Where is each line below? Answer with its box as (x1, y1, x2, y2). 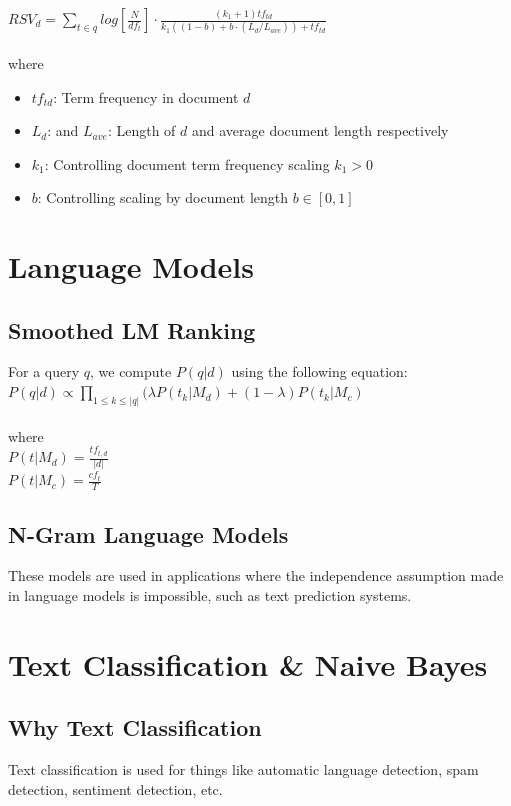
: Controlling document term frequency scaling (44, 153, 330, 174)
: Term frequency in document (53, 86, 239, 107)
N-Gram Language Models (8, 518, 289, 549)
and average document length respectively (191, 120, 449, 141)
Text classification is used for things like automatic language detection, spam (8, 759, 479, 780)
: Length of (107, 120, 176, 141)
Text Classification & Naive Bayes (8, 643, 488, 684)
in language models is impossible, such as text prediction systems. (8, 584, 412, 605)
